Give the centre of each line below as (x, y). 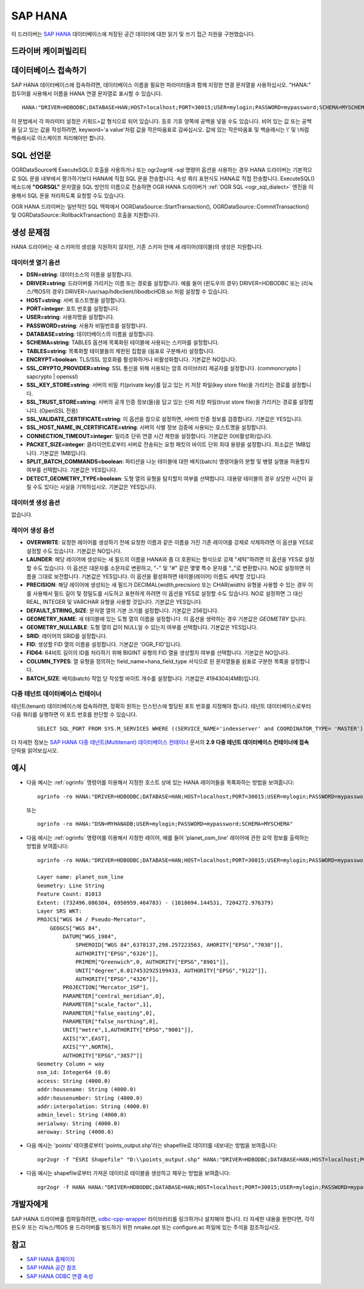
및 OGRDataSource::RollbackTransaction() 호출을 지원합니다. (86, 215)
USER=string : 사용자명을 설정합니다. (70, 317)
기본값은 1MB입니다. (63, 453)
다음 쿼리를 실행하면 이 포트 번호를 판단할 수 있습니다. (74, 715)
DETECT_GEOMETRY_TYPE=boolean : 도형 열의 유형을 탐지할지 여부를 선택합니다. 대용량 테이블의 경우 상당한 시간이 (167, 478)
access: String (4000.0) (74, 1081)
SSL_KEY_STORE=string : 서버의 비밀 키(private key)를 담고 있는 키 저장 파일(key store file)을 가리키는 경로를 (158, 385)
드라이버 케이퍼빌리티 (49, 51)
